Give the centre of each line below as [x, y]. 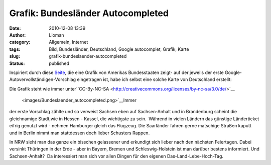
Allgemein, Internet [69, 42]
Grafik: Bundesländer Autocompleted [89, 13]
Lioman [57, 35]
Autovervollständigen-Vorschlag [43, 79]
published [59, 63]
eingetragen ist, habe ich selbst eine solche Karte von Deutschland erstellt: [154, 79]
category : [20, 42]
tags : [15, 49]
